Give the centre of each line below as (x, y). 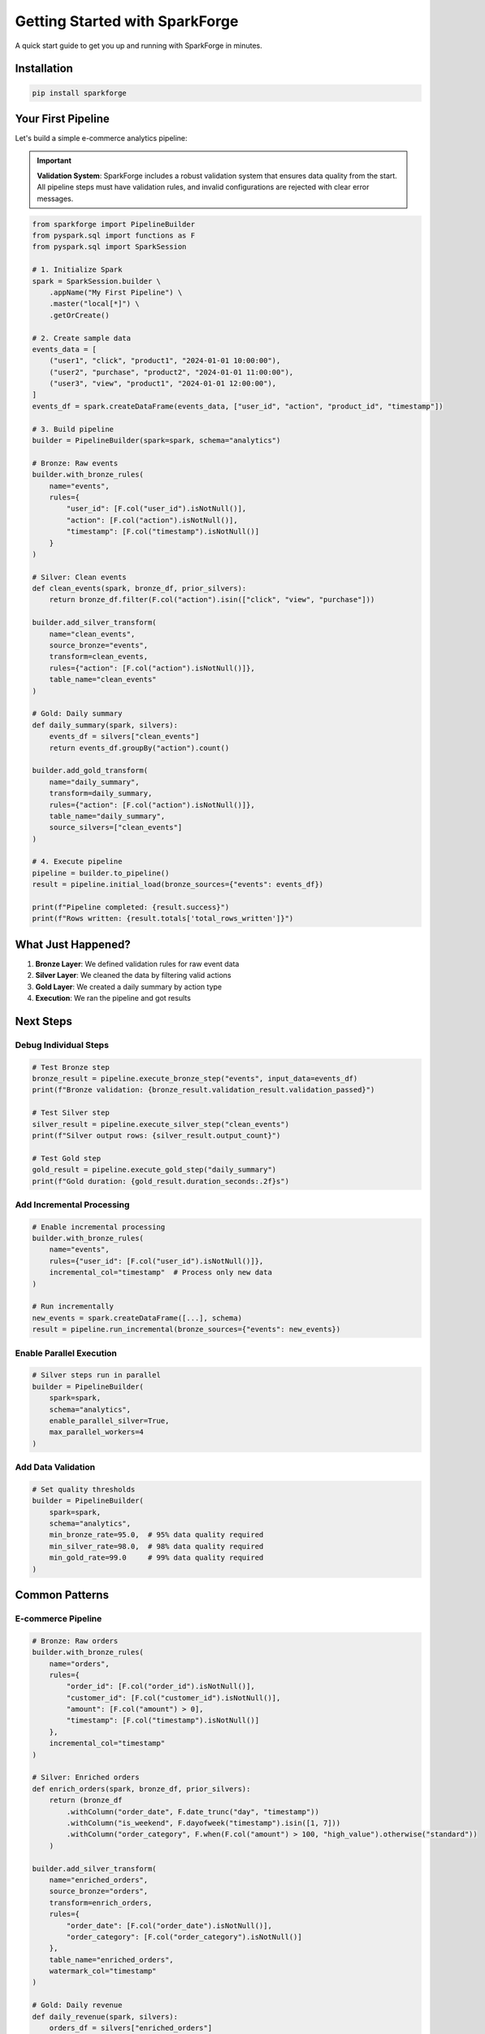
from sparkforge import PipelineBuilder (113, 224)
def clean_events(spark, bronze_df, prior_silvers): (139, 589)
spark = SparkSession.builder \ (97, 281)
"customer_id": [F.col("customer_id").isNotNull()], (173, 1698)
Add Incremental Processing (72, 1204)
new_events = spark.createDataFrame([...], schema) (137, 1318)
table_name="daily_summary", (107, 816)
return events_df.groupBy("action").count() (139, 748)
